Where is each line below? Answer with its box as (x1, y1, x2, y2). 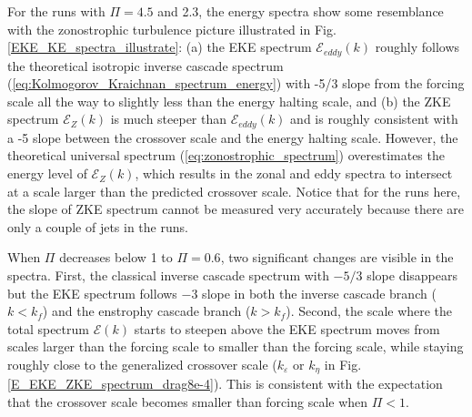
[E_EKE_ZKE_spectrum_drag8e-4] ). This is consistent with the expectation (7, 374, 443, 393)
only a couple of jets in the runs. (7, 217, 188, 236)
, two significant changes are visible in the (220, 248, 454, 267)
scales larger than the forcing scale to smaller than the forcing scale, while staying (7, 337, 464, 356)
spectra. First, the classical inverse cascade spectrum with (7, 266, 329, 285)
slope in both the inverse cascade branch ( (202, 283, 437, 302)
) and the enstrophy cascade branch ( (42, 301, 251, 320)
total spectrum (7, 319, 89, 338)
